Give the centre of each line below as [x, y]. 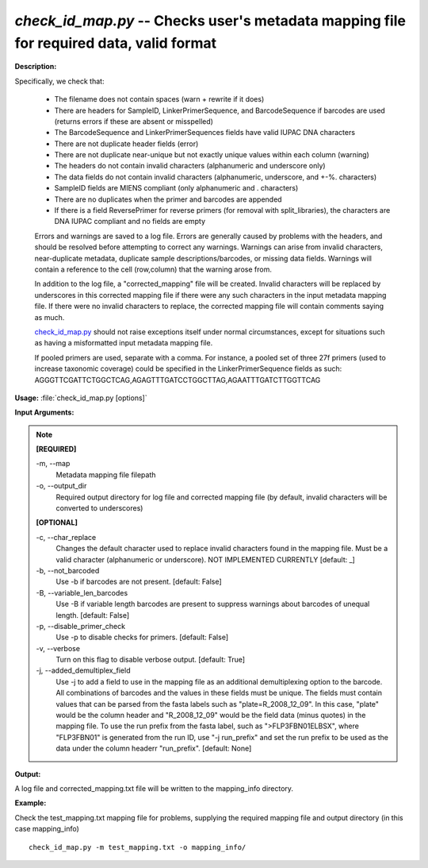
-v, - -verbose [58, 648]
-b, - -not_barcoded [68, 570]
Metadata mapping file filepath [106, 475]
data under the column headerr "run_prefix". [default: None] [154, 748]
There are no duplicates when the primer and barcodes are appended [168, 199]
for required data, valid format [116, 43]
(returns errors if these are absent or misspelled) [134, 121]
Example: [31, 803]
